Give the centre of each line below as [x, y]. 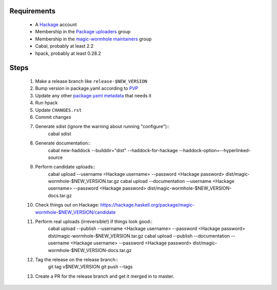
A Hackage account [56, 25]
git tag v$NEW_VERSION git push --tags [90, 267]
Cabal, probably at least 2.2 [64, 46]
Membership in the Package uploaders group [83, 32]
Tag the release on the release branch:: [76, 259]
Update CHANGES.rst [58, 110]
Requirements [33, 11]
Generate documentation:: [63, 143]
